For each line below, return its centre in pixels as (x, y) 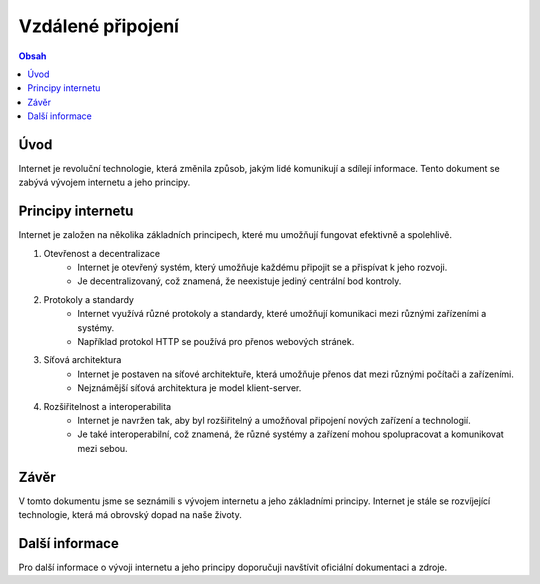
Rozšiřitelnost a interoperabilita (107, 406)
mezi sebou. (103, 448)
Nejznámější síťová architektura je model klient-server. (189, 388)
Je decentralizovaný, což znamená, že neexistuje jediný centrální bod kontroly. (239, 281)
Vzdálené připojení (99, 26)
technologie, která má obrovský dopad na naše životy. (130, 515)
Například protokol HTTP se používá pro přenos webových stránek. (216, 342)
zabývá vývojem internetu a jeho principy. (104, 182)
